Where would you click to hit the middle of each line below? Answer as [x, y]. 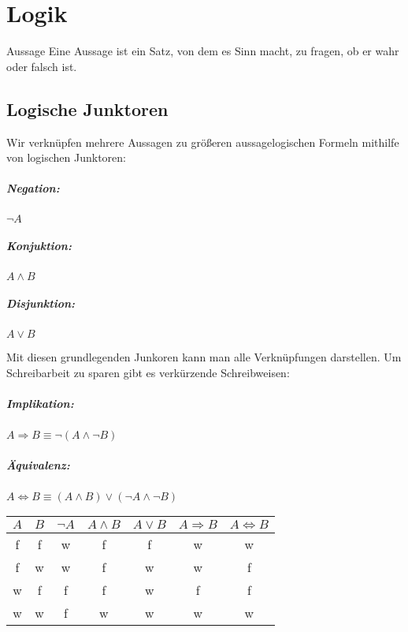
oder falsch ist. [42, 66]
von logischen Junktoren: [66, 157]
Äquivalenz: [38, 464]
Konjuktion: [39, 245]
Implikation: [40, 404]
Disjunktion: [41, 303]
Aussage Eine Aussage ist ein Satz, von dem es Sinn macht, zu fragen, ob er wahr [203, 51]
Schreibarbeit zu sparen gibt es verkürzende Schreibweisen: [148, 372]
